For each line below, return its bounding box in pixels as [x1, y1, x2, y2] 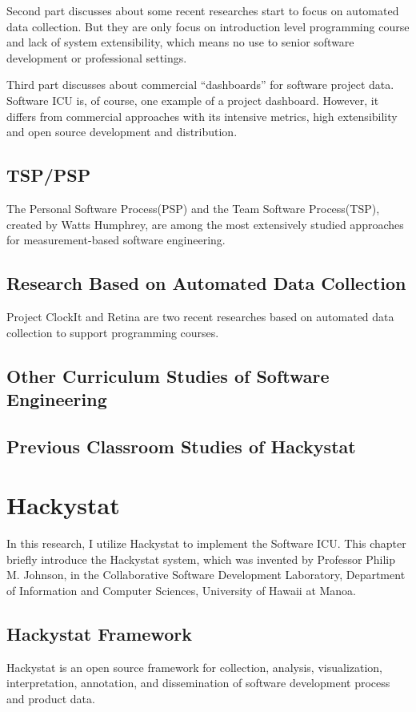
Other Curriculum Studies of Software [6, 363, 330, 388]
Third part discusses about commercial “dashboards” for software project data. [6, 76, 394, 93]
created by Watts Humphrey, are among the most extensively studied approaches [6, 215, 404, 232]
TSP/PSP [6, 163, 91, 187]
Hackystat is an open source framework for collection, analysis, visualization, [6, 658, 383, 675]
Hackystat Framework [6, 621, 192, 646]
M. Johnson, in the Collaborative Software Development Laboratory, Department [6, 566, 406, 583]
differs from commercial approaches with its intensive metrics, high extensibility [6, 107, 398, 124]
